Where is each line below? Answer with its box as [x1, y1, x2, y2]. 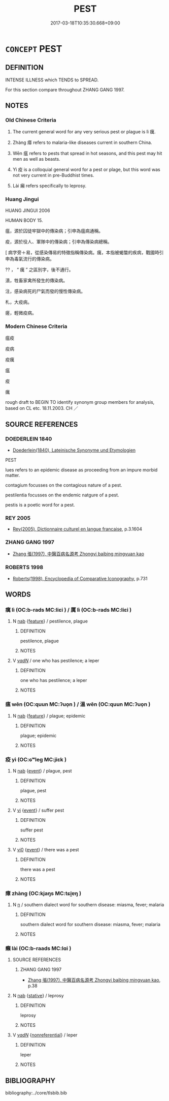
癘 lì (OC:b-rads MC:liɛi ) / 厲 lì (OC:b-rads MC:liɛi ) [5, 606, 132, 613]
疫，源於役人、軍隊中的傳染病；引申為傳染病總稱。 [5, 239, 112, 245]
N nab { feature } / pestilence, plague [12, 618, 88, 624]
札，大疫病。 [5, 299, 32, 305]
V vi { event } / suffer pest [12, 807, 64, 813]
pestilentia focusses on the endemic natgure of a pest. [5, 492, 119, 498]
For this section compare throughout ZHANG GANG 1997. [5, 86, 125, 93]
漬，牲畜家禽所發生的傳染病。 [5, 277, 67, 283]
